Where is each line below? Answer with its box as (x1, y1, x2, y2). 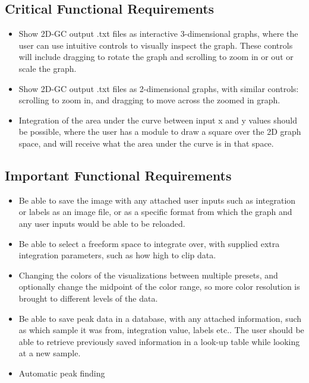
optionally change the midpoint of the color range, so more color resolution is (18, 280, 300, 293)
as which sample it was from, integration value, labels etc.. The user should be (18, 324, 304, 336)
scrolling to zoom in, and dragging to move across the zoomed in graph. (18, 94, 280, 106)
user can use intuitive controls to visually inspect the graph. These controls (18, 39, 293, 51)
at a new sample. (18, 347, 81, 359)
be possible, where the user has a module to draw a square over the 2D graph (18, 125, 301, 138)
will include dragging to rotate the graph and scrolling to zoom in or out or (18, 50, 294, 63)
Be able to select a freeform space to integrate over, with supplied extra (18, 237, 280, 249)
